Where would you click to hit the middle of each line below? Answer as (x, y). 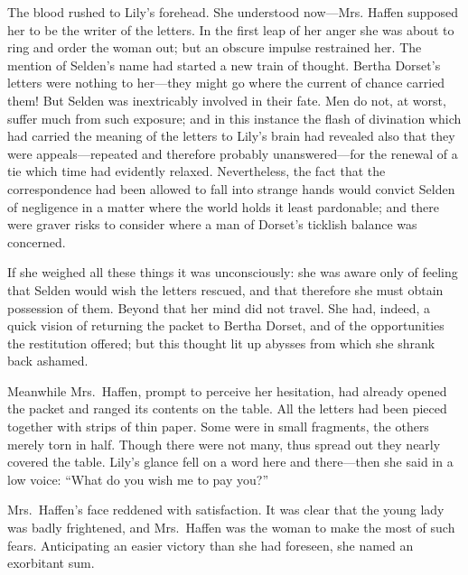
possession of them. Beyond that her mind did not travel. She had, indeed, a (219, 307)
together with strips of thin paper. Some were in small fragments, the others (218, 427)
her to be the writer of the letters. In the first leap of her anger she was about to (231, 29)
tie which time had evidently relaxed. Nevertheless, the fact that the (197, 171)
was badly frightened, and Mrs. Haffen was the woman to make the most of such (231, 528)
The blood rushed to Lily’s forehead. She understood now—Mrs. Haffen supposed (233, 12)
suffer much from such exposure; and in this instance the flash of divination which (234, 118)
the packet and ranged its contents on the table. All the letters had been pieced (227, 408)
